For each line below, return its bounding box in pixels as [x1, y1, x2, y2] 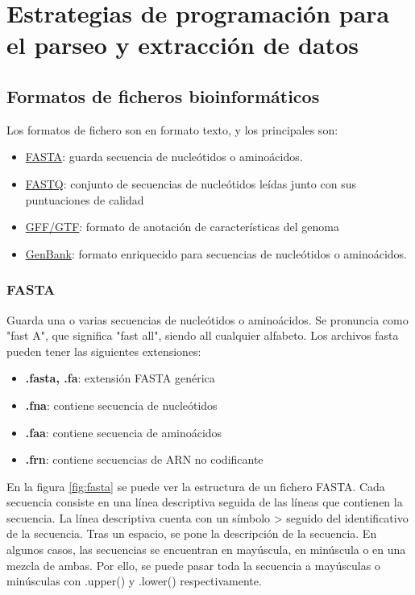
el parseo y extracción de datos [6, 28, 359, 61]
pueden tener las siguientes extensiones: [6, 342, 201, 359]
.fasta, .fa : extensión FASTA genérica [25, 370, 215, 386]
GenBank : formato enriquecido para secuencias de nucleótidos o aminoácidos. [25, 245, 408, 262]
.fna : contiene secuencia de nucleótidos [25, 396, 218, 413]
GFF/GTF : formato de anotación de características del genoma [25, 218, 339, 235]
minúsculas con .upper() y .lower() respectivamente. [6, 572, 262, 589]
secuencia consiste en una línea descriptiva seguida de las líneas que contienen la [6, 494, 403, 510]
